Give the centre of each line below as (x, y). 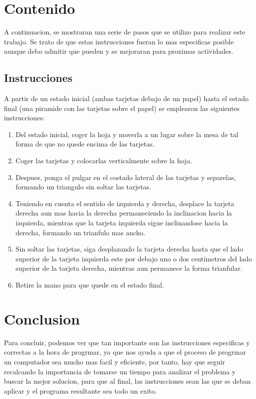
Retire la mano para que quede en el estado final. (90, 285)
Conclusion (42, 318)
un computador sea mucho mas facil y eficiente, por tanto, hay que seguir (115, 361)
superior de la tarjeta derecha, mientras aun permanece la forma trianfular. (129, 268)
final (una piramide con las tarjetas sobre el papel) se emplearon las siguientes (122, 108)
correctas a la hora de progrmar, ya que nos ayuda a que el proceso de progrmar (125, 352)
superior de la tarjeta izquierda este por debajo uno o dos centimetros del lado (134, 258)
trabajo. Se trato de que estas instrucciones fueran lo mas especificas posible (119, 41)
